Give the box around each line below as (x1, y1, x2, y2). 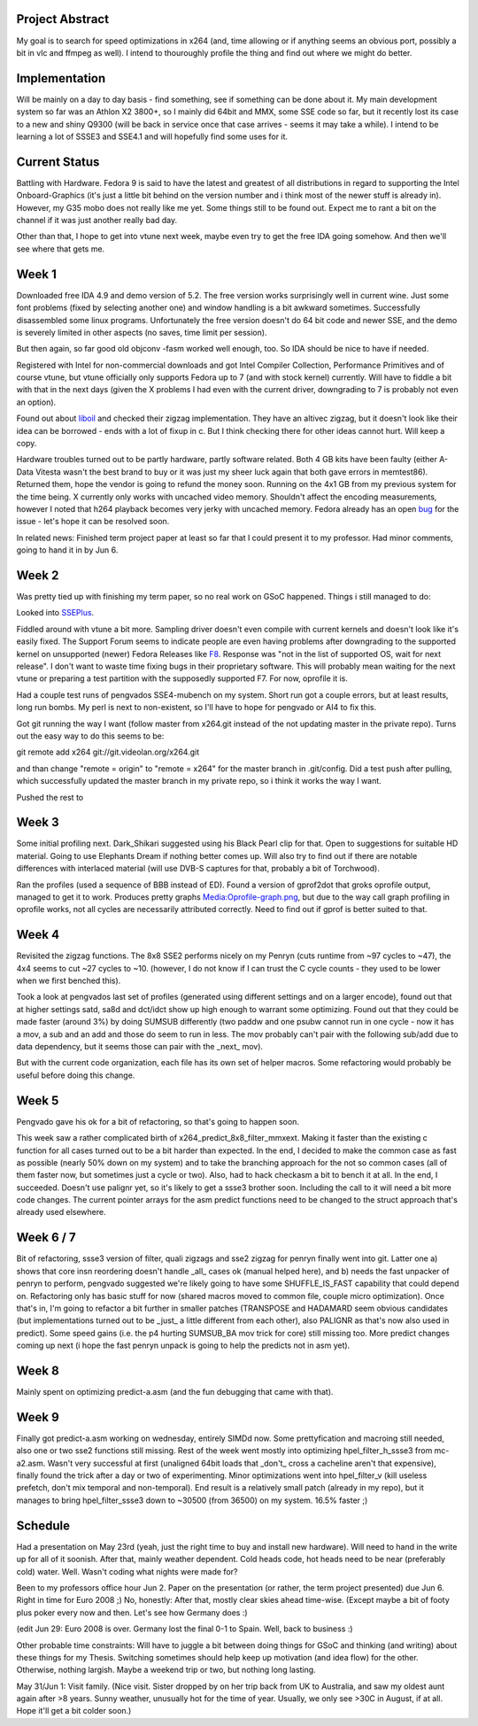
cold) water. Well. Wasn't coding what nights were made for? (16, 1566, 238, 1576)
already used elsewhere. (16, 1207, 106, 1218)
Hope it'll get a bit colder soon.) (16, 1706, 132, 1716)
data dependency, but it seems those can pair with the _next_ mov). (16, 1041, 264, 1052)
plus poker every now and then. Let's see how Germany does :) (16, 1607, 248, 1618)
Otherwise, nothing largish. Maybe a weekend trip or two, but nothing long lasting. (16, 1665, 316, 1676)
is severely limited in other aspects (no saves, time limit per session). (16, 327, 267, 337)
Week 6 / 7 (16, 1230, 76, 1245)
